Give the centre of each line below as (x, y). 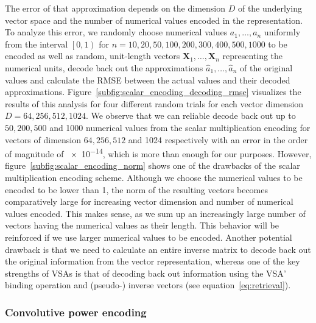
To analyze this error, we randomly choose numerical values (116, 32)
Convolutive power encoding (76, 312)
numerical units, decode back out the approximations (104, 67)
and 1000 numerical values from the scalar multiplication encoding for (180, 127)
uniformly (282, 32)
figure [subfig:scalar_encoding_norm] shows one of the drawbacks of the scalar (153, 165)
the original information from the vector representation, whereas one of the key (153, 261)
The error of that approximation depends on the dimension (115, 8)
